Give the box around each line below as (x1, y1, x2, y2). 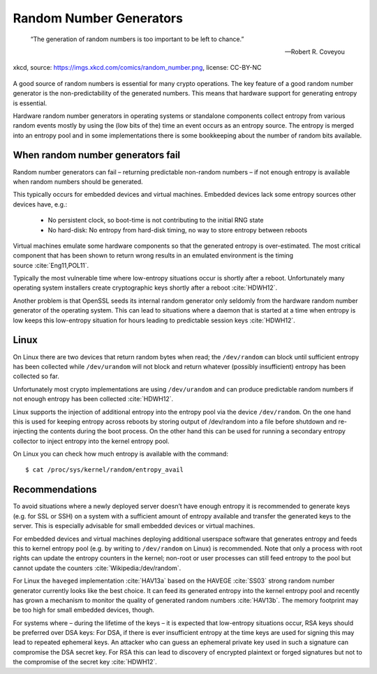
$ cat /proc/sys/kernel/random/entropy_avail (25, 466, 184, 474)
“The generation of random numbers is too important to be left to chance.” (30, 35, 244, 43)
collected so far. (13, 372, 59, 380)
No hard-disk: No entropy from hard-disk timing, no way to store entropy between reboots (47, 225, 307, 234)
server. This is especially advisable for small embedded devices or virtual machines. (13, 522, 256, 530)
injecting (13, 427, 38, 435)
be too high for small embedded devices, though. (13, 606, 155, 614)
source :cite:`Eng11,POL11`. (13, 261, 89, 269)
